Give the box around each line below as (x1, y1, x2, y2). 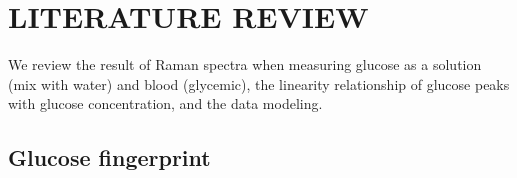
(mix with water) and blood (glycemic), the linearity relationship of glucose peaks (8, 73, 510, 94)
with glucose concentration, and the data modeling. (8, 93, 323, 114)
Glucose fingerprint (8, 142, 211, 173)
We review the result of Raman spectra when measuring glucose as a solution (8, 54, 482, 75)
